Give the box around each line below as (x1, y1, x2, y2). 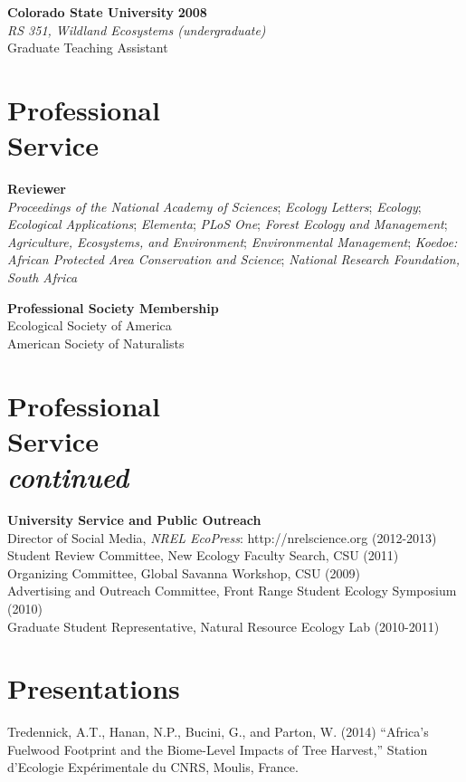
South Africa (7, 268, 78, 287)
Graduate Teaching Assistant (7, 38, 168, 57)
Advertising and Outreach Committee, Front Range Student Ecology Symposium (7, 581, 457, 600)
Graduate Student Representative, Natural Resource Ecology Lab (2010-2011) (7, 616, 440, 635)
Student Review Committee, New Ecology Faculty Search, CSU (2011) (7, 546, 399, 565)
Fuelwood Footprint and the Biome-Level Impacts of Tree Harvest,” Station (7, 739, 428, 758)
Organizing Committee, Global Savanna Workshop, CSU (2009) (7, 563, 360, 582)
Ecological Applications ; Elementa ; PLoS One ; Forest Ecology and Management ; (7, 215, 448, 234)
